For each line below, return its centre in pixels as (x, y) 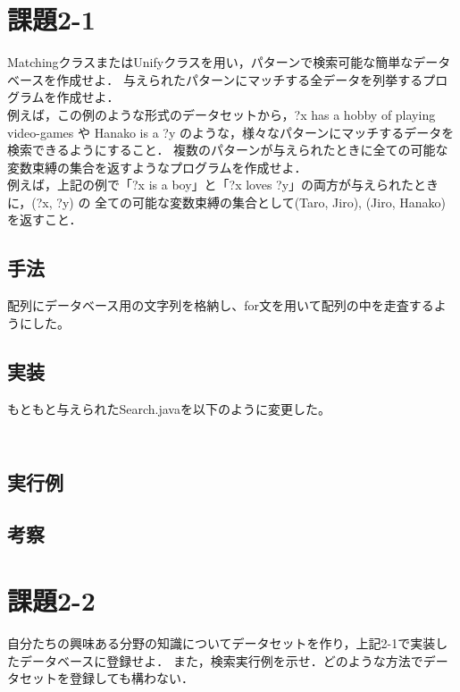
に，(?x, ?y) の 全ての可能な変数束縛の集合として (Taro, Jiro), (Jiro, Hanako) (226, 202)
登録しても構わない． (131, 678)
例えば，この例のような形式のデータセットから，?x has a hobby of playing (222, 114)
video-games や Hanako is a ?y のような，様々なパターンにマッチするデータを (231, 132)
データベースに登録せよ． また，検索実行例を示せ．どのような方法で (221, 660)
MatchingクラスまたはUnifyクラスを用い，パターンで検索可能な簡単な (210, 62)
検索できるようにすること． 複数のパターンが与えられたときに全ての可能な (228, 150)
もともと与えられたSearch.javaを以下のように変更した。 (169, 408)
